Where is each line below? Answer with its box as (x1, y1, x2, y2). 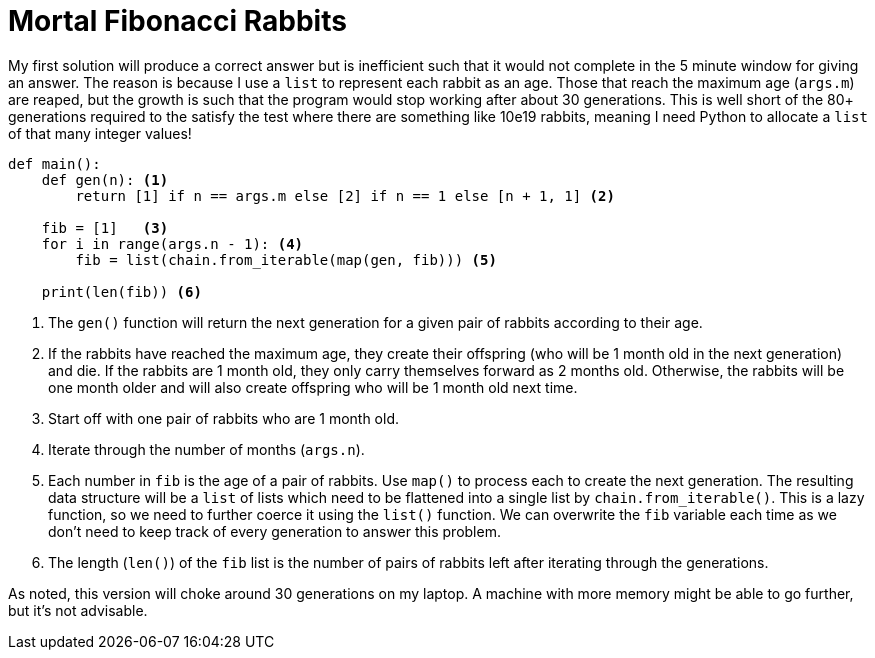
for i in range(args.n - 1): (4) (41, 235, 304, 252)
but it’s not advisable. (8, 601, 148, 619)
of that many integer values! (8, 124, 192, 142)
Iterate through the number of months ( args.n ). (48, 440, 365, 458)
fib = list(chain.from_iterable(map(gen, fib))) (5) (75, 251, 497, 268)
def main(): (8, 155, 101, 172)
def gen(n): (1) (41, 171, 169, 188)
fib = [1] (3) (41, 219, 169, 236)
